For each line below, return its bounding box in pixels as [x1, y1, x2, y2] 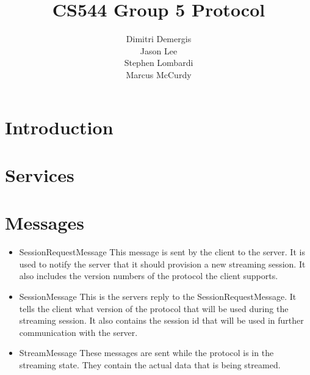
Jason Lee [140, 44, 178, 57]
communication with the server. [19, 326, 138, 338]
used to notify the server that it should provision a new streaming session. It [19, 257, 306, 270]
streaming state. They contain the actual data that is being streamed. [19, 358, 281, 371]
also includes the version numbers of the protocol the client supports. [19, 269, 278, 282]
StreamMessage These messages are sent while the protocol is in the [19, 346, 274, 359]
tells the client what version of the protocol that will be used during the [19, 302, 289, 315]
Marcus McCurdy [126, 68, 192, 81]
